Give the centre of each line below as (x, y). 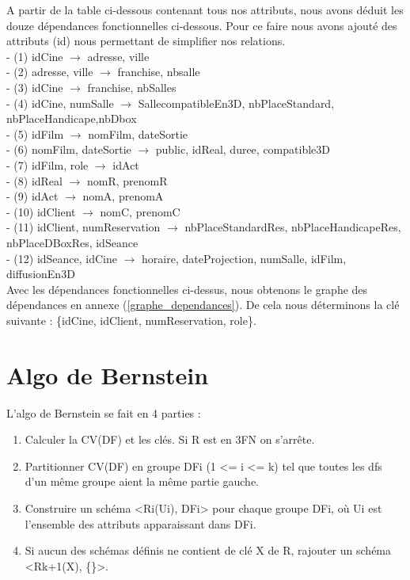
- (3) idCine (35, 87)
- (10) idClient (41, 211)
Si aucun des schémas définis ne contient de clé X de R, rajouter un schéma (208, 550)
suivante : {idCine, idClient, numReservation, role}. (131, 320)
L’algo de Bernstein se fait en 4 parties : (104, 412)
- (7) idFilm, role (47, 164)
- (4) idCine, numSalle (60, 103)
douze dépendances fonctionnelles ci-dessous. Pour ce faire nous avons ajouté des (202, 25)
